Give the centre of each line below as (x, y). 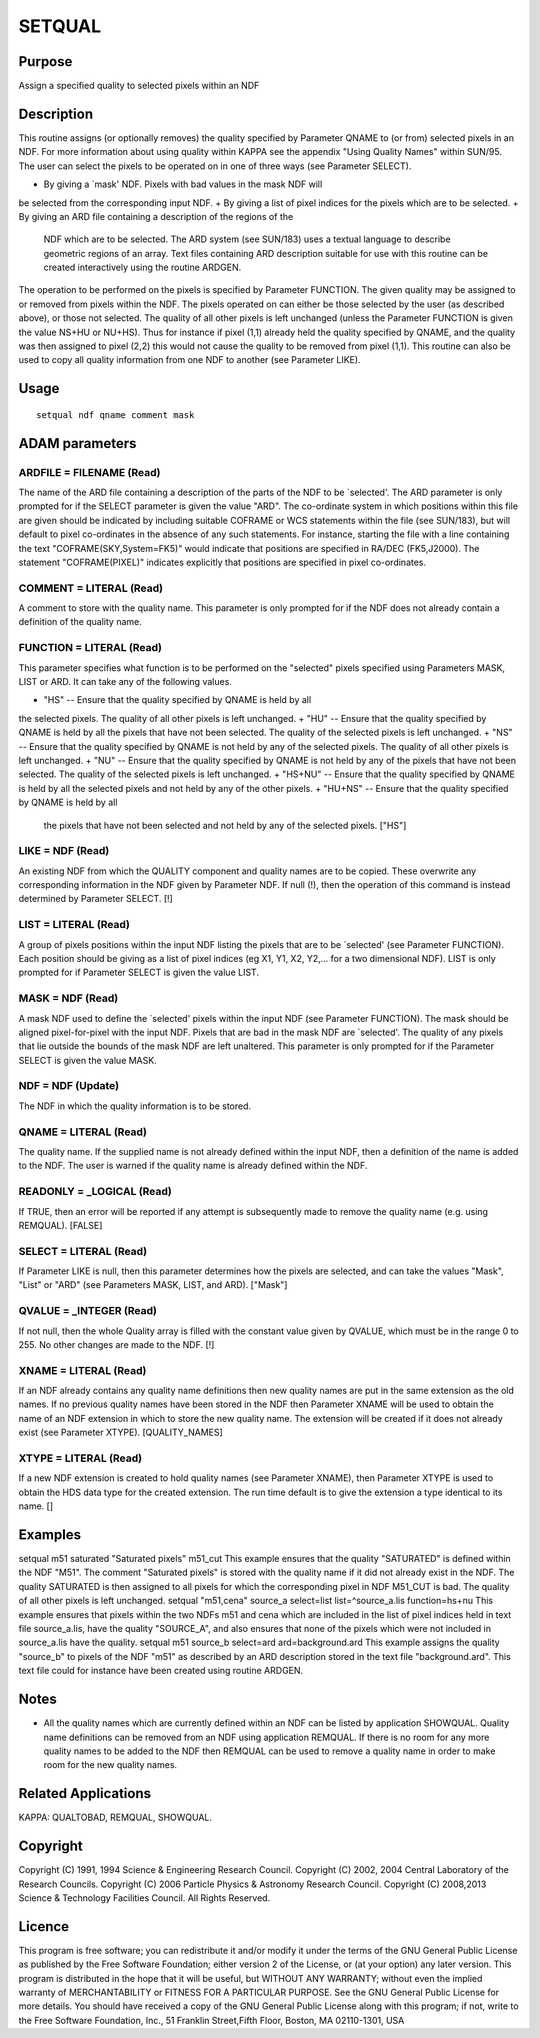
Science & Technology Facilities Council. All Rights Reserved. (144, 1897)
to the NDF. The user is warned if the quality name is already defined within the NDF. (193, 1166)
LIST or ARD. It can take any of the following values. (125, 682)
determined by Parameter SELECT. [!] (96, 899)
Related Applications (85, 1793)
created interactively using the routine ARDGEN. (142, 267)
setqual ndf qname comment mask (115, 414)
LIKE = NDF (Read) (64, 851)
